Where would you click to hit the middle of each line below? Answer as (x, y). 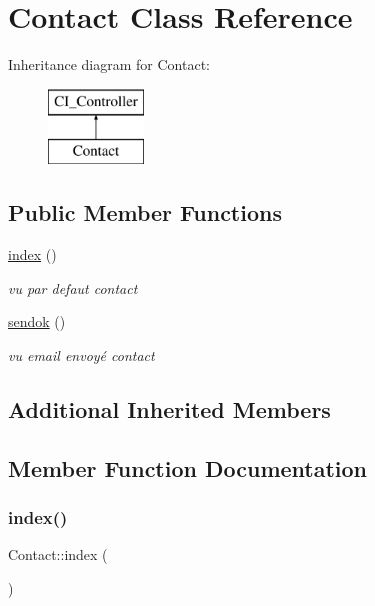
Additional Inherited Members (169, 408)
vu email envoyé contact (81, 354)
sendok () (37, 321)
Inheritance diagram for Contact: (109, 64)
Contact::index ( (58, 554)
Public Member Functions (145, 212)
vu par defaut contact (73, 287)
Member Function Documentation (188, 467)
